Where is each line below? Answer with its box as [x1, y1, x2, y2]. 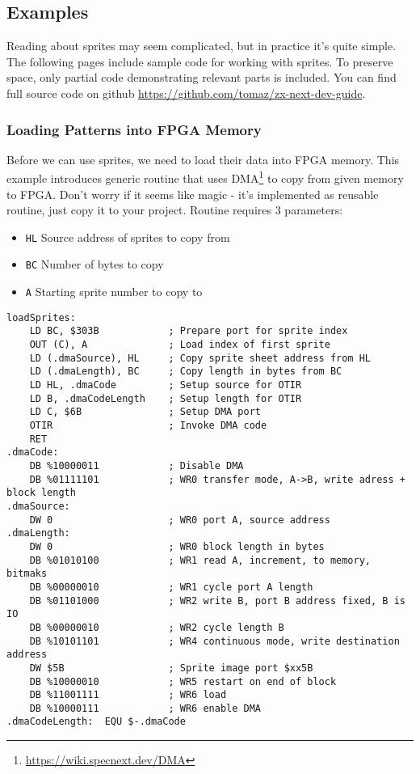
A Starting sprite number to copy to [25, 283, 203, 300]
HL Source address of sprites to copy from [25, 228, 230, 245]
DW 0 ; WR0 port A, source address [29, 514, 330, 526]
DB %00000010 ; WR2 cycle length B [29, 621, 284, 633]
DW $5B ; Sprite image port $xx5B [29, 662, 313, 674]
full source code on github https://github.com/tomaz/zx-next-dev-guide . [6, 84, 366, 101]
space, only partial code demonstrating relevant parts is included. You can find [6, 69, 397, 86]
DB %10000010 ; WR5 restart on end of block [29, 675, 337, 687]
